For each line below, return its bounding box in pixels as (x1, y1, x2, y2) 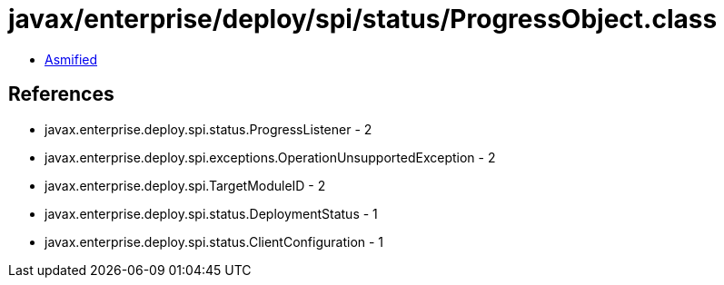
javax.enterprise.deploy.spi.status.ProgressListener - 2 (45, 121, 372, 137)
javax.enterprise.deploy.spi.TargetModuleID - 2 (45, 177, 326, 193)
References (8, 83, 114, 106)
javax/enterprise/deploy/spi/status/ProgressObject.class (8, 4, 718, 34)
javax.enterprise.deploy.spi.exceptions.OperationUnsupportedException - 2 (45, 149, 496, 165)
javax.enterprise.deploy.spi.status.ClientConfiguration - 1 (45, 233, 384, 250)
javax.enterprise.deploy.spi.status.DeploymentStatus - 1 (45, 205, 378, 221)
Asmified (45, 51, 98, 67)
